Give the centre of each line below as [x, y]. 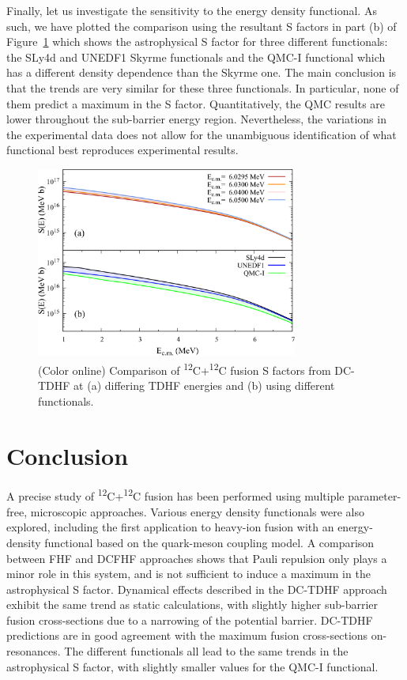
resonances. [34, 651]
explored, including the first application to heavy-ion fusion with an [170, 527]
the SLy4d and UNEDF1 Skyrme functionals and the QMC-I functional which [196, 57]
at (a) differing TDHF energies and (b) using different [204, 385]
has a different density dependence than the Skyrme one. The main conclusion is [202, 72]
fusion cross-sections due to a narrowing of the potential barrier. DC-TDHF [190, 620]
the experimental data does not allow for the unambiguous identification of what [202, 134]
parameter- [375, 496]
